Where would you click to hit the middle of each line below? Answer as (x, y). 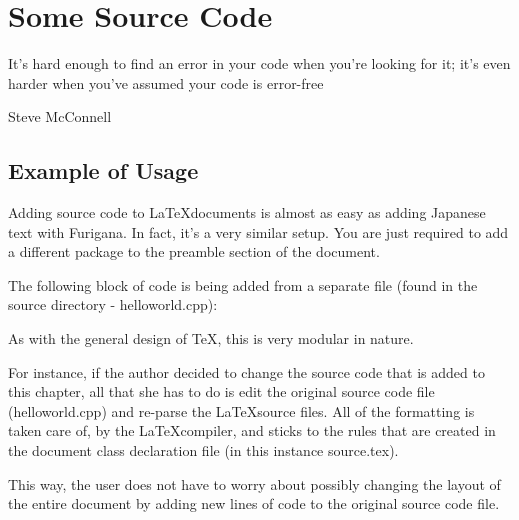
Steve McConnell (60, 116)
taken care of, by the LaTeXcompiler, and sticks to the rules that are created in (252, 430)
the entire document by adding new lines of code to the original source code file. (254, 503)
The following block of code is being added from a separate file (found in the (243, 284)
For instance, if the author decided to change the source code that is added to (246, 371)
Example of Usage (103, 170)
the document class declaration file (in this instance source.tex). (203, 450)
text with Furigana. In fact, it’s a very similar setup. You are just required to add (258, 231)
